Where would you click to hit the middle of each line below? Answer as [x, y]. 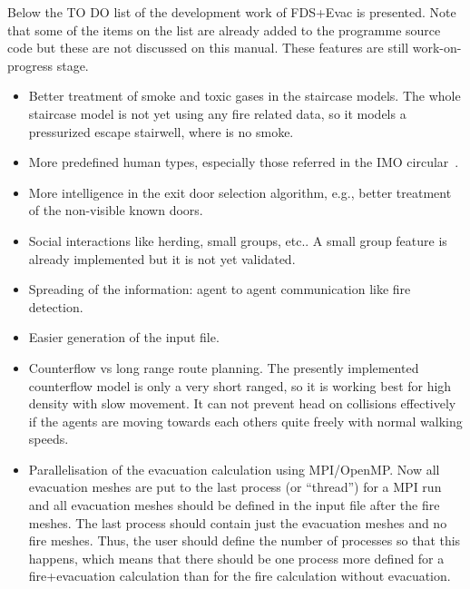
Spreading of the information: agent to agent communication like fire [220, 289]
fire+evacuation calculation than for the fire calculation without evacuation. [240, 576]
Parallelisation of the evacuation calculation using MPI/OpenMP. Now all [234, 469]
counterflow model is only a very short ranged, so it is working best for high [240, 385]
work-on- [437, 48]
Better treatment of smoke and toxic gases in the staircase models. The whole [245, 96]
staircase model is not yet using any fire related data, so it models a [217, 113]
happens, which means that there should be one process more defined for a [236, 558]
